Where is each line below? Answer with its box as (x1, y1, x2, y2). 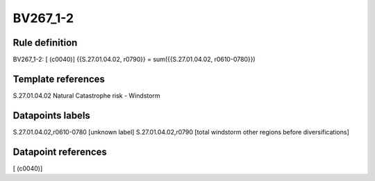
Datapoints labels (12, 110, 90, 121)
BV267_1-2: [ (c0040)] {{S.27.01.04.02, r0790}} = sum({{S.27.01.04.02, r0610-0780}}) (12, 55, 256, 64)
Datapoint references (12, 146, 108, 157)
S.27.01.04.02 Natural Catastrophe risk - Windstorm (12, 91, 160, 100)
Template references (12, 73, 106, 85)
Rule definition (12, 37, 78, 49)
